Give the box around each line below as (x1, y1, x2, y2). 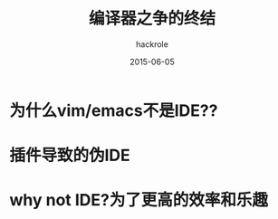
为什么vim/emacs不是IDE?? (9, 100, 218, 120)
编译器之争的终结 (88, 8, 216, 29)
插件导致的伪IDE (9, 146, 131, 166)
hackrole (135, 38, 169, 50)
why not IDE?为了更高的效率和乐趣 (9, 190, 269, 211)
